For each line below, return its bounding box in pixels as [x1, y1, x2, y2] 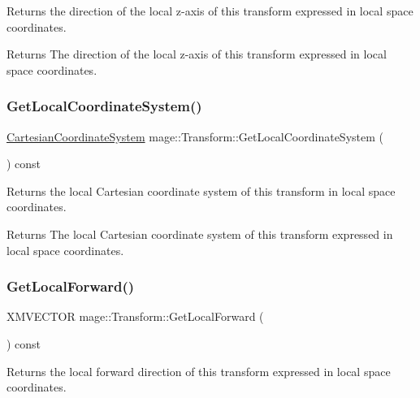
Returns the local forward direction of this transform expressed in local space [6, 362, 391, 379]
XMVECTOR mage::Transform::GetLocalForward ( [6, 308, 264, 325]
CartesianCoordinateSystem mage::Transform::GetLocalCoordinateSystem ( [6, 128, 383, 145]
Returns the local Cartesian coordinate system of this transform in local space [6, 182, 396, 199]
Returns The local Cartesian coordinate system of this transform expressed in [6, 225, 393, 242]
